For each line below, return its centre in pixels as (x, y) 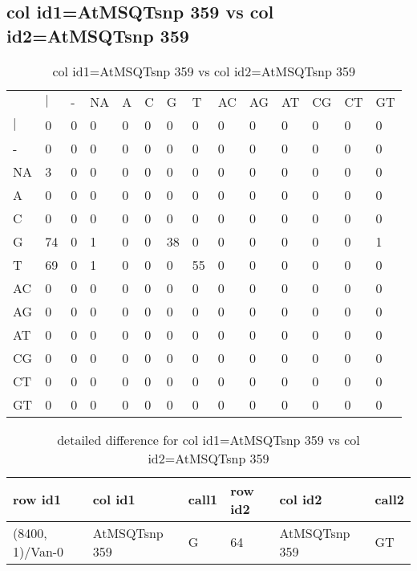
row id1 (37, 500)
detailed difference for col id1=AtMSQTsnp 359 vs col (208, 439)
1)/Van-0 (38, 551)
